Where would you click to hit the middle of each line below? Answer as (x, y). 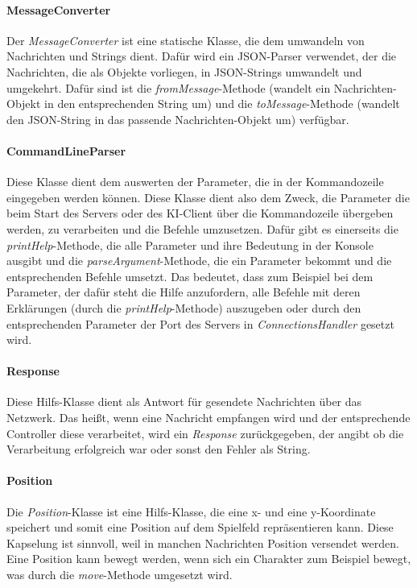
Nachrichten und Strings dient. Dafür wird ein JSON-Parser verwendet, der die (202, 56)
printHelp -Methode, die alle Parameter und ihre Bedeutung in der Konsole (190, 244)
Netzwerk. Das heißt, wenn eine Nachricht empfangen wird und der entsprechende (208, 418)
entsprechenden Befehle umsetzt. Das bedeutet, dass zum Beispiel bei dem (190, 276)
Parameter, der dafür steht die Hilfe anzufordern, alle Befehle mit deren (184, 292)
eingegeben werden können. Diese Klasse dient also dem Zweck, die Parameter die (208, 197)
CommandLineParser (66, 150)
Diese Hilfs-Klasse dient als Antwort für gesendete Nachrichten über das (184, 402)
